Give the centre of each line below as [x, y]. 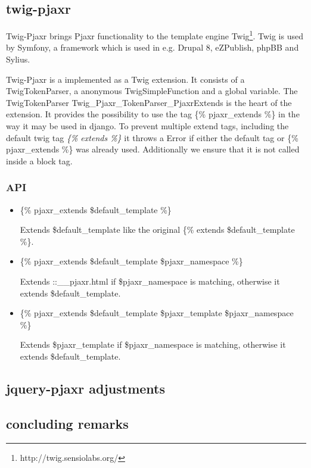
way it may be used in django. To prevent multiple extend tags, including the [147, 126]
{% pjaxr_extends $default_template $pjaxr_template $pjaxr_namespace [157, 313]
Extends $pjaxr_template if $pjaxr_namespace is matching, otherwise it [153, 344]
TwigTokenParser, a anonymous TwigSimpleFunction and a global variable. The [152, 91]
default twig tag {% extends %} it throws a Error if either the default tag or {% [152, 137]
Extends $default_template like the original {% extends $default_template [157, 230]
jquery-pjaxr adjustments [86, 388]
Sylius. [18, 59]
